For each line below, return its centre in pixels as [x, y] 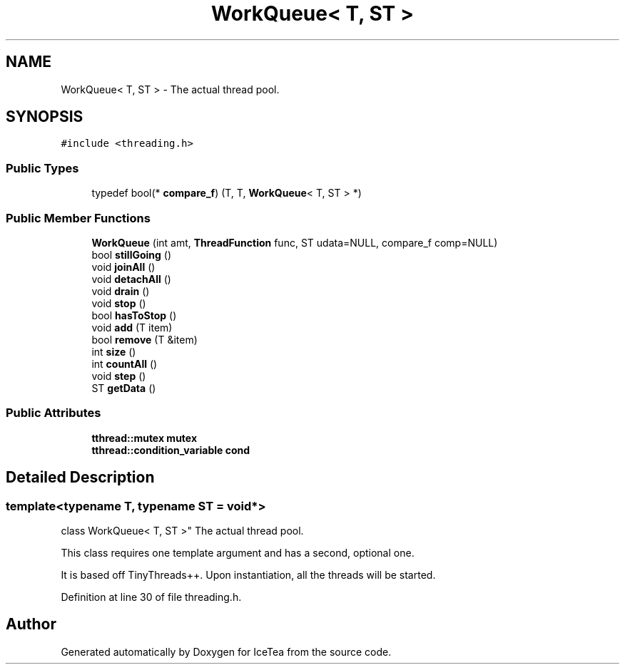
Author [31, 624]
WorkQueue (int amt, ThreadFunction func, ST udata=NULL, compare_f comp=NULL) [295, 242]
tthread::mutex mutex [144, 438]
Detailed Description [80, 478]
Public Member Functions [78, 218]
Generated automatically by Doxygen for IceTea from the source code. [226, 651]
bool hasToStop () [134, 315]
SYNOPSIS [45, 117]
